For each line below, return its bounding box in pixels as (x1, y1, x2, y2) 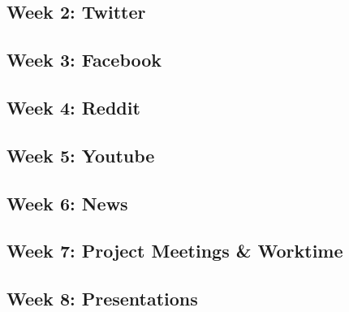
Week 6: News (6, 190, 128, 215)
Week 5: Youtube (6, 142, 155, 167)
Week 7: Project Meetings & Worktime (6, 238, 343, 263)
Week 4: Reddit (6, 94, 140, 119)
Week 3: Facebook (6, 47, 162, 72)
